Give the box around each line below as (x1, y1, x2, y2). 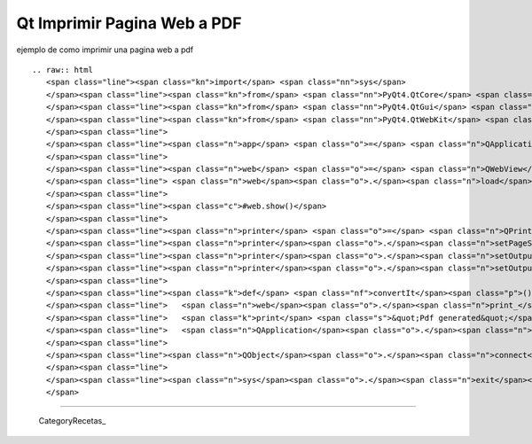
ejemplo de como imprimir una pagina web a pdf (16, 44, 194, 55)
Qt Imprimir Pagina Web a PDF (16, 13, 242, 33)
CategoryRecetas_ (38, 416, 106, 426)
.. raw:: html (32, 65, 93, 74)
